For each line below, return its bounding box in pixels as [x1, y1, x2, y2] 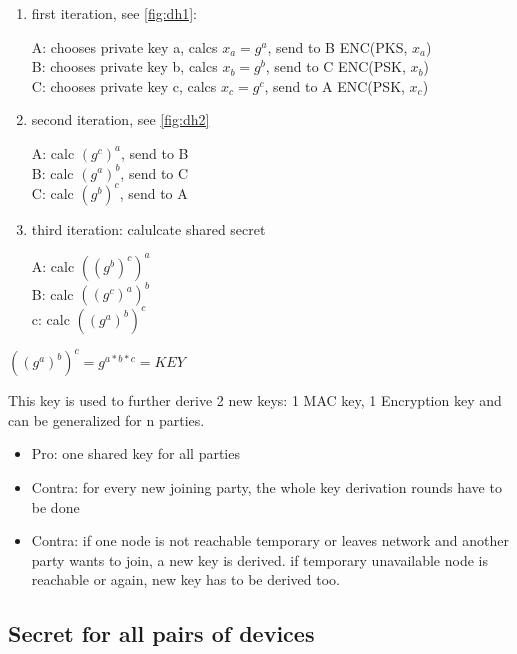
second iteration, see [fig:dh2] [31, 109, 210, 130]
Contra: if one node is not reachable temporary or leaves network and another [31, 530, 509, 551]
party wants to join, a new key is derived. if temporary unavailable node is [31, 549, 488, 570]
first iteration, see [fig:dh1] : [31, 3, 197, 23]
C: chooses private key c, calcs [31, 75, 217, 96]
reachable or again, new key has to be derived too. [31, 569, 340, 590]
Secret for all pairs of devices [8, 618, 315, 649]
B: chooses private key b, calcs [31, 56, 218, 77]
